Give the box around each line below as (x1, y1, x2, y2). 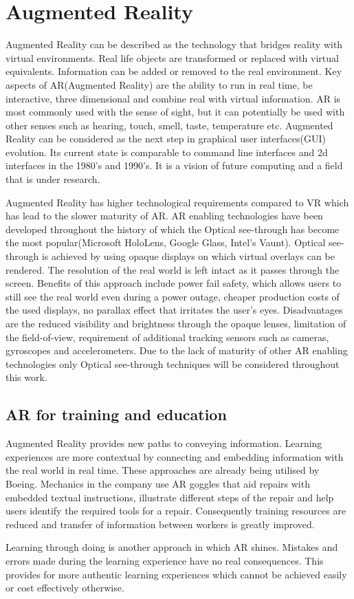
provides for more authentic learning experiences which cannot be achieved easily (5, 567, 347, 581)
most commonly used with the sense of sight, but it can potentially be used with (5, 105, 345, 119)
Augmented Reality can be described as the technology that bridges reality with (5, 37, 343, 52)
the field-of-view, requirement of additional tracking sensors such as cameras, (5, 329, 329, 344)
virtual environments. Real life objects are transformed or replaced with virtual (5, 50, 339, 65)
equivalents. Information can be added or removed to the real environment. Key (5, 64, 342, 78)
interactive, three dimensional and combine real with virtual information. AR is (5, 91, 341, 105)
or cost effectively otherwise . (5, 580, 124, 595)
